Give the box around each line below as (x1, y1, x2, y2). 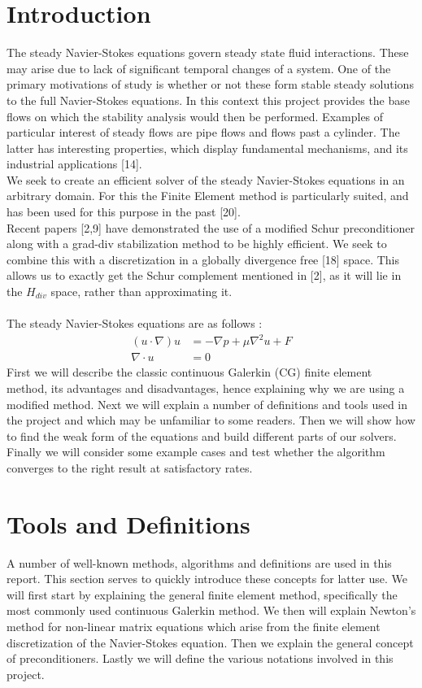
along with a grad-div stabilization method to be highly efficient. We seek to (7, 235, 387, 252)
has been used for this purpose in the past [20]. (7, 203, 241, 220)
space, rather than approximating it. (50, 283, 233, 300)
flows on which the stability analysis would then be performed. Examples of (7, 107, 384, 124)
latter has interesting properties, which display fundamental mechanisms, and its (7, 139, 408, 156)
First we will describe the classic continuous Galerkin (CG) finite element (7, 364, 372, 381)
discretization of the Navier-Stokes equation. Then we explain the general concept (7, 634, 414, 651)
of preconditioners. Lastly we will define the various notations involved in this (7, 650, 394, 667)
